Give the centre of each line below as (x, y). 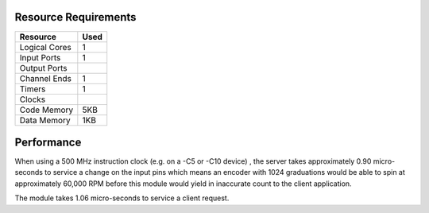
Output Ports (43, 68)
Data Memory (45, 120)
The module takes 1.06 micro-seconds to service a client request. (122, 198)
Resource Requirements (75, 17)
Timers (33, 89)
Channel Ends (45, 78)
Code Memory (46, 110)
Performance (48, 142)
